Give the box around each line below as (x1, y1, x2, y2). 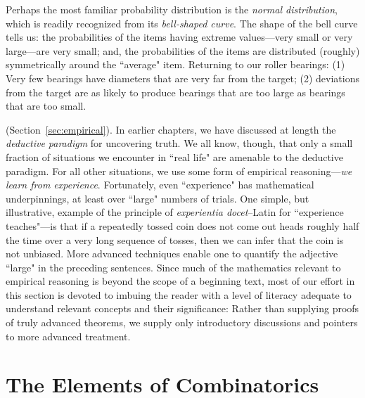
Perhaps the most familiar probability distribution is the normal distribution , (6, 2, 338, 16)
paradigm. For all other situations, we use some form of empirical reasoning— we (6, 163, 352, 178)
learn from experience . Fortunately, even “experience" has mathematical (6, 177, 314, 192)
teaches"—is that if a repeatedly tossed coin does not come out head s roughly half (6, 218, 359, 233)
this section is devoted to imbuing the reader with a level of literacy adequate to (6, 287, 352, 302)
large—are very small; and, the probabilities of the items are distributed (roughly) (6, 43, 360, 58)
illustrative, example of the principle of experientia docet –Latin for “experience (6, 205, 344, 219)
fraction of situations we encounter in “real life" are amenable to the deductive (6, 149, 343, 164)
